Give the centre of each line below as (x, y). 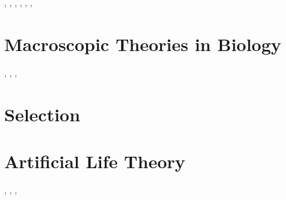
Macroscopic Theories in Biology (143, 44)
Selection (42, 114)
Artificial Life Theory (95, 161)
